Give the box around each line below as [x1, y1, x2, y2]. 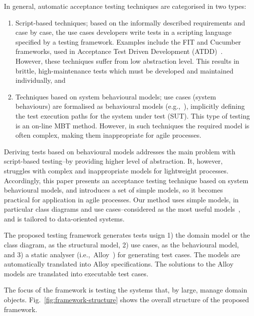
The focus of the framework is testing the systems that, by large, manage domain [4, 285, 247, 295]
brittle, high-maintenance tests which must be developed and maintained [15, 65, 233, 75]
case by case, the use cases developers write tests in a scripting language [15, 27, 232, 37]
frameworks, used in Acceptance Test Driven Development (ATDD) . [15, 46, 223, 56]
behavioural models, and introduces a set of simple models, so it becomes [4, 185, 223, 195]
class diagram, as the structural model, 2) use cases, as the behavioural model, [4, 240, 239, 250]
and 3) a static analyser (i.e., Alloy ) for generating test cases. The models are [4, 249, 240, 259]
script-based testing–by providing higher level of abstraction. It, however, [4, 156, 223, 166]
